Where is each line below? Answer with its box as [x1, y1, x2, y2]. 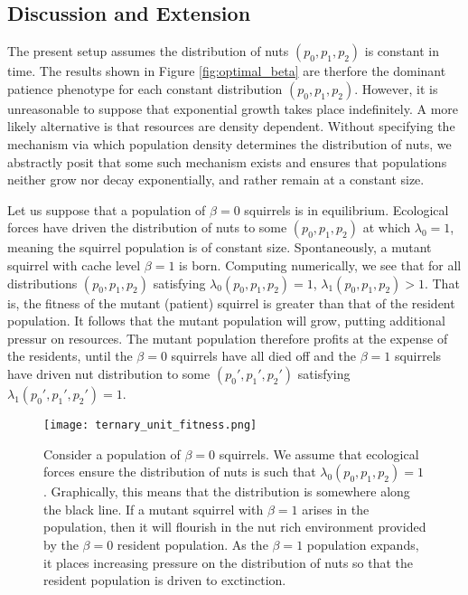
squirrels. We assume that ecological [219, 444, 419, 463]
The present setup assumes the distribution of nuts [7, 42, 289, 61]
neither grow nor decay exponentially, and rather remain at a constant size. [7, 170, 425, 189]
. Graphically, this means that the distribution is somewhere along [43, 482, 410, 501]
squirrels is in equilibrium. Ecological [244, 200, 449, 219]
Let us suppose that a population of [7, 200, 206, 219]
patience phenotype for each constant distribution [7, 79, 283, 98]
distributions [7, 273, 78, 292]
